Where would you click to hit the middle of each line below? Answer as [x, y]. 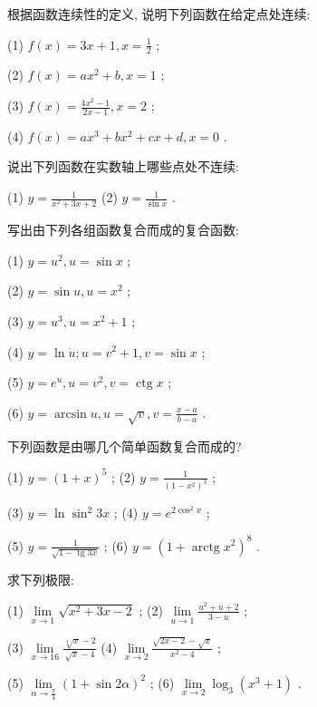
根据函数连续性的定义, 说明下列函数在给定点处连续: [159, 14]
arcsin [70, 414]
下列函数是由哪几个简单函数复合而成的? [125, 446]
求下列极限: [41, 580]
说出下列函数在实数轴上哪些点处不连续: [123, 166]
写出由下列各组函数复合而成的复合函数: [123, 230]
